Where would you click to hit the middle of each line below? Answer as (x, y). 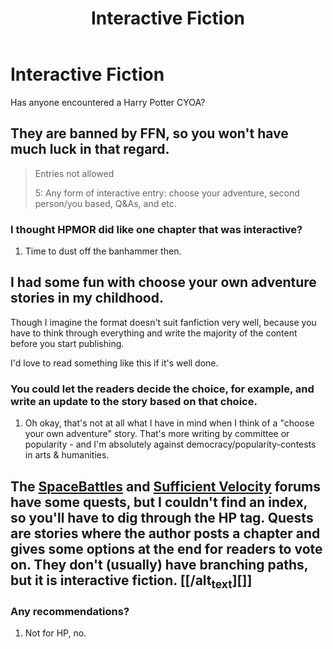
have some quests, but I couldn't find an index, (159, 502)
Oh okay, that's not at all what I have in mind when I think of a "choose (169, 423)
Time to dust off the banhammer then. (103, 251)
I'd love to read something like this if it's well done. (114, 363)
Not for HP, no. (55, 633)
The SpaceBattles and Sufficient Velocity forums (166, 486)
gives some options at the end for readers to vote (166, 548)
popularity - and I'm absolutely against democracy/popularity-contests (170, 444)
